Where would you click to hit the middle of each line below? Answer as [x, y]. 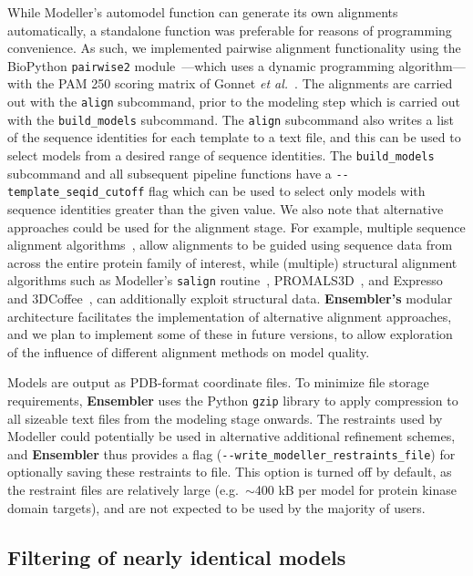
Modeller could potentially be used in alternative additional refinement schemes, [231, 436]
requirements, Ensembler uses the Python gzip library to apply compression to [233, 400]
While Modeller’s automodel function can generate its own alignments [203, 12]
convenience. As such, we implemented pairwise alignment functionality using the [234, 48]
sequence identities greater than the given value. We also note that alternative [226, 208]
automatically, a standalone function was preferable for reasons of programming [230, 30]
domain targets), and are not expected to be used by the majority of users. [216, 507]
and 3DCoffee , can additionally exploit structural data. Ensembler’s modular [230, 298]
